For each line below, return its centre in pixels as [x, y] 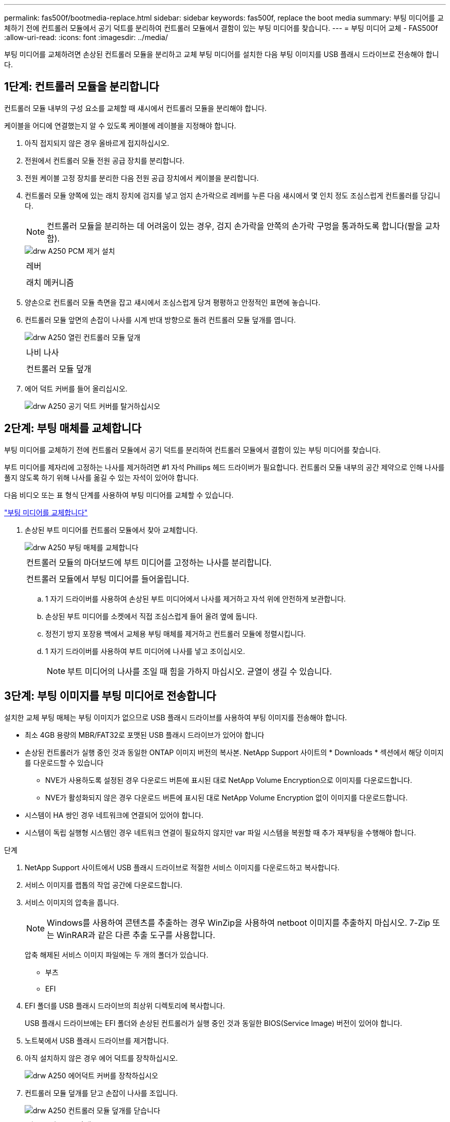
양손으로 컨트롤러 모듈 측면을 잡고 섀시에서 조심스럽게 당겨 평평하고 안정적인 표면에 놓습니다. [173, 302]
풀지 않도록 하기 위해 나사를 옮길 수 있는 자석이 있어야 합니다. [101, 477]
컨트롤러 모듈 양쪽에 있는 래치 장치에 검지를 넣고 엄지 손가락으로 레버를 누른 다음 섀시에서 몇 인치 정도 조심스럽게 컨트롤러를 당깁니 [232, 195]
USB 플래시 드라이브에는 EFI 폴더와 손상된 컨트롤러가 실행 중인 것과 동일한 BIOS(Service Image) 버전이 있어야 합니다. [213, 1023]
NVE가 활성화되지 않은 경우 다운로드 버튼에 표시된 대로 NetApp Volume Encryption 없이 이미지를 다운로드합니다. [227, 797]
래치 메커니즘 [50, 282]
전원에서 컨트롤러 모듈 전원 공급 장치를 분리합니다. [105, 160]
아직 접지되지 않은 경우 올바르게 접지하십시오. [97, 143]
